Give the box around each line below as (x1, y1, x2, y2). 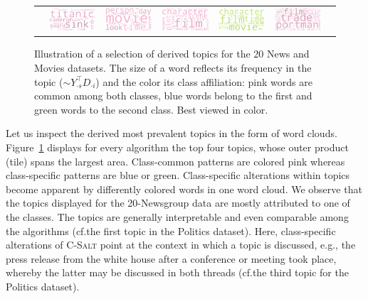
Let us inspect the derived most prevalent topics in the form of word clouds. (6, 126, 337, 141)
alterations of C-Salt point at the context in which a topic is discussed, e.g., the (6, 237, 356, 252)
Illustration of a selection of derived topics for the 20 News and (34, 46, 310, 61)
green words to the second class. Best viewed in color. (34, 102, 268, 116)
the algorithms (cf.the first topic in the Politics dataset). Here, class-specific (6, 223, 336, 238)
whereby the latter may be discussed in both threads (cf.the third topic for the (6, 265, 349, 280)
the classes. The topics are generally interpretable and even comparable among (6, 209, 349, 224)
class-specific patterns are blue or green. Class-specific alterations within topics (6, 168, 350, 183)
